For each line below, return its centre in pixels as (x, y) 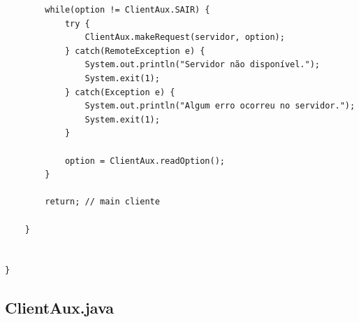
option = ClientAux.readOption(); (145, 161)
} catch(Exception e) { (120, 92)
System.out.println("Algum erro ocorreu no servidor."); (220, 106)
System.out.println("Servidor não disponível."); (203, 65)
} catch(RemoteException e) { (135, 51)
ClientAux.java (60, 308)
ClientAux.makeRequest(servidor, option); (185, 37)
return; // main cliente (102, 202)
